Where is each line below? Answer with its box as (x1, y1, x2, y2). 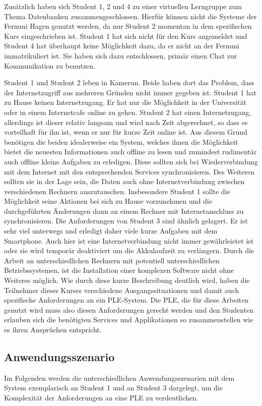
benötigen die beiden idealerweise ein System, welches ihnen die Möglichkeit (4, 136, 238, 147)
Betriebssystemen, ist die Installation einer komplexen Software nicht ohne (4, 265, 234, 275)
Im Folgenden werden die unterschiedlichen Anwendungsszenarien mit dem (4, 372, 235, 383)
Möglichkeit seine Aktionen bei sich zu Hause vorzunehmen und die (4, 196, 212, 206)
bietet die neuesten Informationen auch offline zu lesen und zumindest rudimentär (4, 146, 257, 157)
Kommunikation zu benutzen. (4, 60, 95, 71)
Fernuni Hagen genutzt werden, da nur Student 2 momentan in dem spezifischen (4, 21, 252, 31)
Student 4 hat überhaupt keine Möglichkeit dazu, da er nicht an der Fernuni (4, 40, 239, 51)
